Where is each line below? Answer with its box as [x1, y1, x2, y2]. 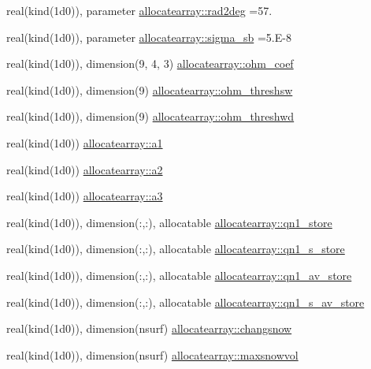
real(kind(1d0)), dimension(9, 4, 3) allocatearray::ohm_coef [6, 55, 294, 72]
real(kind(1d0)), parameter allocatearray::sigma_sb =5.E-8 [6, 28, 291, 45]
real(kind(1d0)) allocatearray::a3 [6, 188, 163, 204]
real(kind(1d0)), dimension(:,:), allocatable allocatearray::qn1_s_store [6, 240, 345, 257]
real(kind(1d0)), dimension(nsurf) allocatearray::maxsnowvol [6, 346, 299, 363]
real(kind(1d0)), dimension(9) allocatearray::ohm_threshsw [6, 81, 293, 98]
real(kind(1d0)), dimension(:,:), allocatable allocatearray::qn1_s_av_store [6, 293, 365, 310]
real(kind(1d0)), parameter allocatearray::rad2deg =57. [6, 2, 273, 18]
